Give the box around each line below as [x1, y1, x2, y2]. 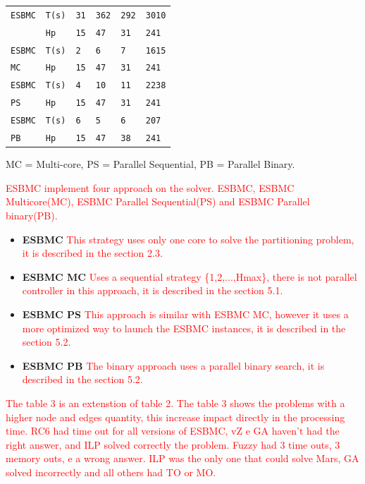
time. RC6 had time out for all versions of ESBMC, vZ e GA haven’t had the [6, 423, 340, 438]
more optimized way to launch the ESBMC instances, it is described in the [22, 320, 346, 335]
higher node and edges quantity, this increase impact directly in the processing [6, 409, 345, 424]
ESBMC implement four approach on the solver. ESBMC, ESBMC [6, 180, 295, 195]
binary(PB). [6, 208, 58, 223]
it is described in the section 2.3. [22, 246, 163, 260]
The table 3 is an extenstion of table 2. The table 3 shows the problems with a [6, 395, 345, 410]
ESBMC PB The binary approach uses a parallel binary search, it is [22, 358, 325, 373]
